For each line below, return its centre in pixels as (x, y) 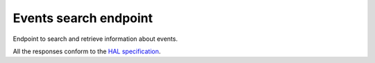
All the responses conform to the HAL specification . (87, 51)
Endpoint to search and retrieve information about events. (95, 39)
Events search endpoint (83, 18)
